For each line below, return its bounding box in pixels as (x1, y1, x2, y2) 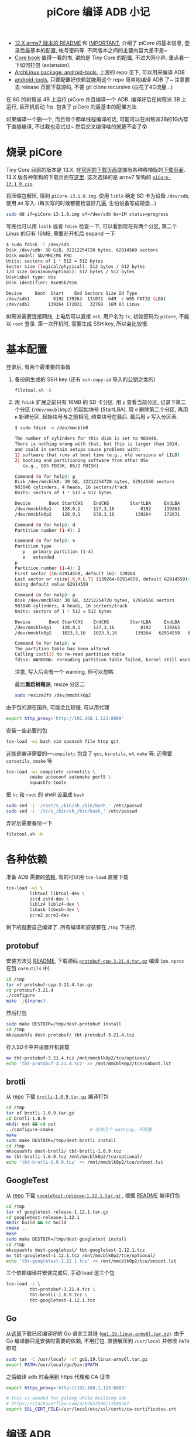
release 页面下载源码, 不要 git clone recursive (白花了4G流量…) (21, 83, 173, 91)
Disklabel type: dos (6, 274, 57, 280)
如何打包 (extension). (19, 62, 71, 69)
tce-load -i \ (6, 1281, 41, 1287)
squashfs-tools (29, 780, 67, 786)
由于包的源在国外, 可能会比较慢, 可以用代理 (6, 704, 109, 711)
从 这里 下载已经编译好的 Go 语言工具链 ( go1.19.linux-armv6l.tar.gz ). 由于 (6, 1330, 184, 1337)
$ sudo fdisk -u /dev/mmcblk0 (14, 425, 89, 431)
